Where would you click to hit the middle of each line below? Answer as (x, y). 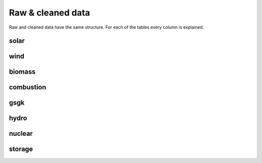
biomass (22, 72)
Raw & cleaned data (49, 13)
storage (21, 149)
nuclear (21, 134)
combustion (27, 87)
